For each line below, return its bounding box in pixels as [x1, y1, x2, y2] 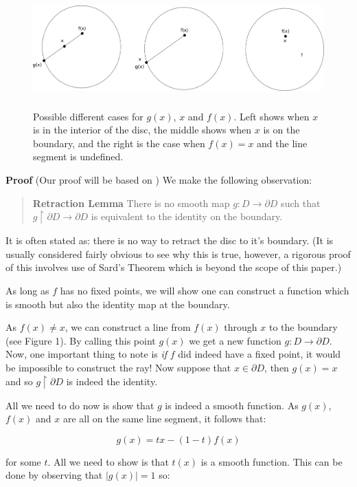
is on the [263, 122, 300, 137]
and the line [257, 136, 308, 150]
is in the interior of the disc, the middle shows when [33, 122, 252, 137]
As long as [5, 283, 49, 298]
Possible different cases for [33, 109, 143, 123]
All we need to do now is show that [5, 398, 154, 412]
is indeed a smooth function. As [165, 398, 299, 412]
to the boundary [268, 320, 338, 334]
